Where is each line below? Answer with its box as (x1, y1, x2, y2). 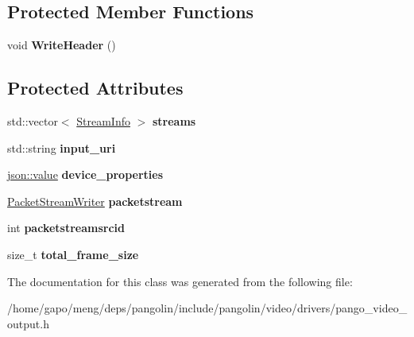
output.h (7, 315, 49, 331)
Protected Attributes (7, 76, 184, 100)
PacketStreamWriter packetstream (7, 192, 183, 209)
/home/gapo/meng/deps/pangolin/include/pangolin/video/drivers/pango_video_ (7, 300, 408, 316)
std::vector (7, 113, 58, 129)
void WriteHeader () (7, 37, 116, 53)
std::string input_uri (7, 139, 116, 156)
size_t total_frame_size (7, 246, 139, 262)
